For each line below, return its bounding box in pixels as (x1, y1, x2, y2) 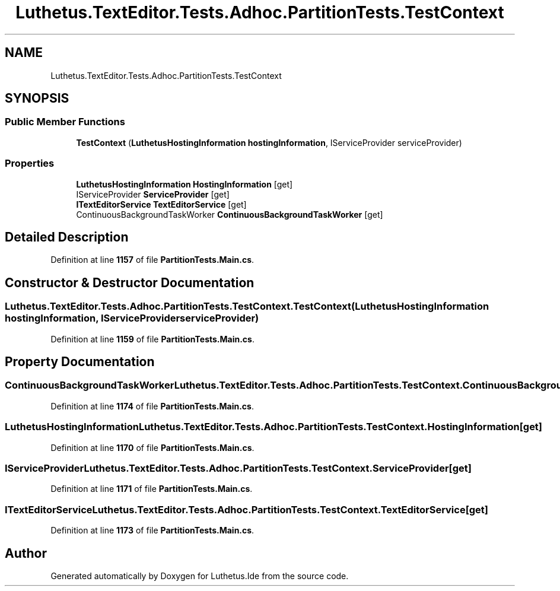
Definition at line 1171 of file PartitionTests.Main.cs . (50, 484, 253, 494)
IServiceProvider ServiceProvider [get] (76, 189, 230, 199)
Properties (5, 157, 55, 170)
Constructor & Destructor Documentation (5, 275, 254, 290)
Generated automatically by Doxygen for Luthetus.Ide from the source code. (50, 570, 349, 581)
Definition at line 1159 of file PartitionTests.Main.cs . (50, 333, 254, 344)
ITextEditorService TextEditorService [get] (76, 199, 247, 209)
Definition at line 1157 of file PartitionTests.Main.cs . (50, 255, 254, 265)
